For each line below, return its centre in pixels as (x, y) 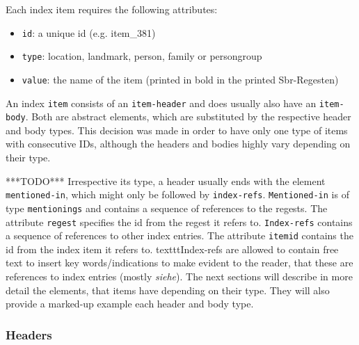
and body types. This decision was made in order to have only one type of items (177, 130)
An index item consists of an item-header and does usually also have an (161, 103)
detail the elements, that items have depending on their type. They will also (168, 290)
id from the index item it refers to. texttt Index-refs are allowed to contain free (172, 249)
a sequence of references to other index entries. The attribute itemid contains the (179, 235)
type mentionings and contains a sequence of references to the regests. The (167, 208)
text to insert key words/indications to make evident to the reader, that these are (179, 263)
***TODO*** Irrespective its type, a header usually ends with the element (166, 180)
